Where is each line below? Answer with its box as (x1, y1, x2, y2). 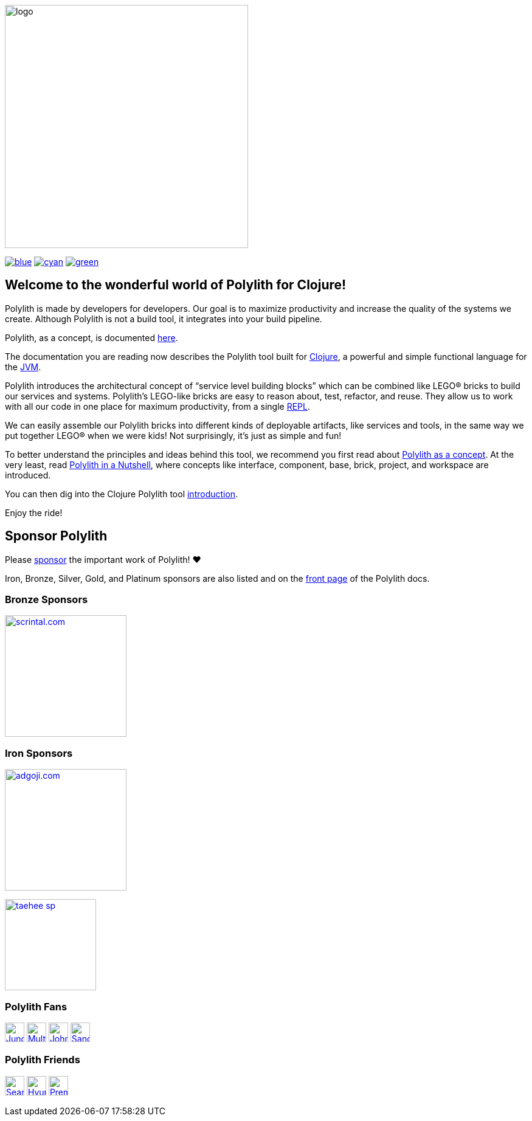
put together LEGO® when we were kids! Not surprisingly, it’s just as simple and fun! (5, 430, 342, 441)
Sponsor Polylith (5, 528, 108, 544)
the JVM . (5, 361, 41, 372)
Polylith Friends (5, 1054, 80, 1066)
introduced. (5, 469, 51, 480)
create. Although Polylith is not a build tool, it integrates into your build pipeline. (5, 313, 322, 324)
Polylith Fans (5, 1000, 67, 1013)
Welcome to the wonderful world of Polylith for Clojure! (5, 277, 347, 293)
